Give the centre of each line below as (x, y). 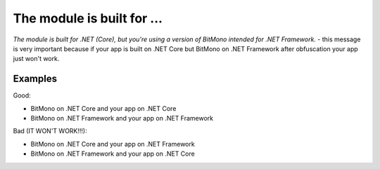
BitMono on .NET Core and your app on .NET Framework (113, 144)
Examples (35, 79)
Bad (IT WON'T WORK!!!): (50, 131)
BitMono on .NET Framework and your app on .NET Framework (122, 119)
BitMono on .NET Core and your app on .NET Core (103, 108)
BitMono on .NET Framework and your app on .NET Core (113, 154)
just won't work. (36, 59)
